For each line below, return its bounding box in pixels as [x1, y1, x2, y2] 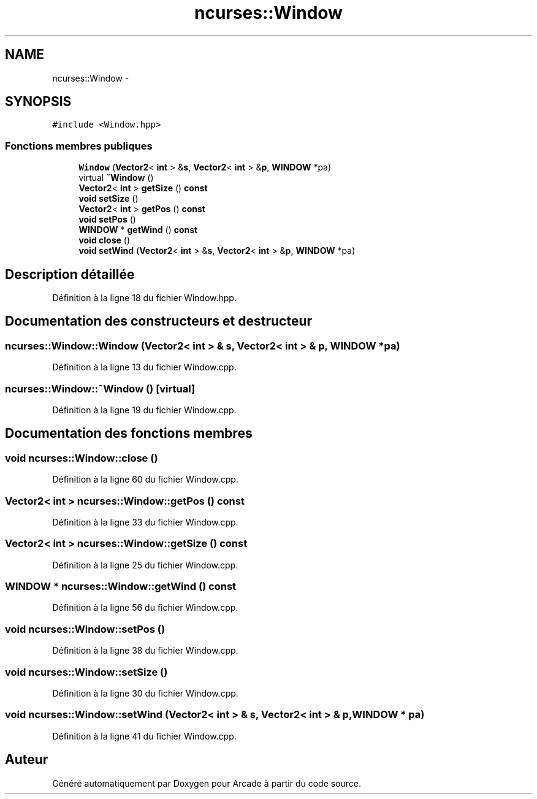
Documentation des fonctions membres [5, 426, 253, 442]
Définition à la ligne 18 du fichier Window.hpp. [52, 292, 237, 304]
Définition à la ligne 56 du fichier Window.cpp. [52, 602, 238, 613]
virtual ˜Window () [78, 172, 154, 183]
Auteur [5, 752, 48, 768]
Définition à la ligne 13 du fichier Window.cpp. [52, 362, 237, 373]
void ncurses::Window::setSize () [5, 665, 168, 678]
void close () [78, 235, 131, 246]
